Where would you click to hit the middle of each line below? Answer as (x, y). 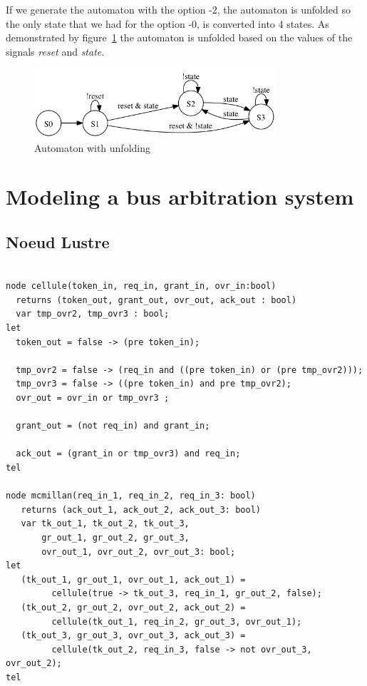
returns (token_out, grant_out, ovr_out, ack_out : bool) (156, 300)
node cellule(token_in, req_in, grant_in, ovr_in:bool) (141, 286)
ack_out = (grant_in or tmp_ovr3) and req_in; (128, 454)
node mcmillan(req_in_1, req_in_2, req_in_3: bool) (131, 496)
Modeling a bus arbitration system (180, 196)
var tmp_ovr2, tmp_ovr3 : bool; (93, 314)
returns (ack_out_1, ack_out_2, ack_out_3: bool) (141, 510)
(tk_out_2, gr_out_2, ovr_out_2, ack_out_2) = (133, 607)
